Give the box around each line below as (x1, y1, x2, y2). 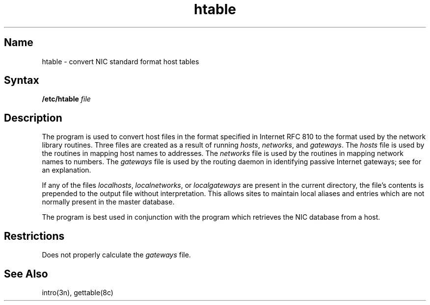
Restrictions (4, 229, 65, 242)
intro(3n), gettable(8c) (42, 288, 113, 297)
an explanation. (42, 166, 91, 175)
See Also (4, 267, 48, 280)
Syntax (4, 74, 39, 87)
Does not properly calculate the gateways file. (42, 251, 191, 259)
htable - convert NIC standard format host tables (42, 57, 199, 66)
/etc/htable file (42, 95, 91, 103)
